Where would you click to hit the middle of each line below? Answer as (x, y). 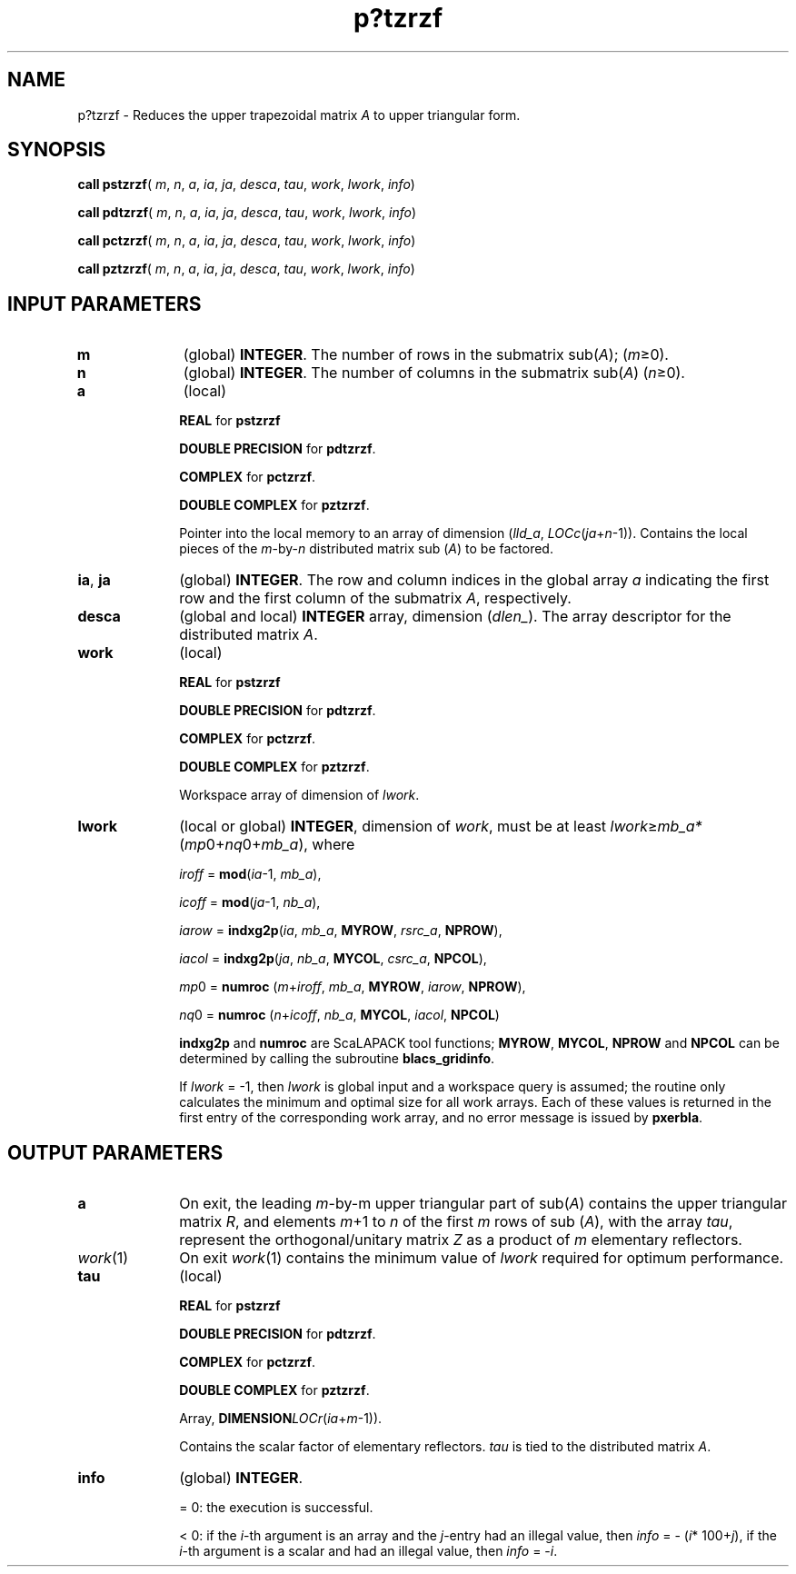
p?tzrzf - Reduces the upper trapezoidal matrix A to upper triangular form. (299, 115)
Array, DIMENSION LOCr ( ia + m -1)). (281, 1419)
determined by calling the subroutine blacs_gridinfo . (337, 1059)
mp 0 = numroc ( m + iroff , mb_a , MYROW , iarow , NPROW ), (353, 987)
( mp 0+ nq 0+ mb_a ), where (267, 845)
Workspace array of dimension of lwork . (299, 795)
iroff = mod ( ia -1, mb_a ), (250, 874)
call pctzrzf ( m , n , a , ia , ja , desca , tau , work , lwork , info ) (247, 241)
